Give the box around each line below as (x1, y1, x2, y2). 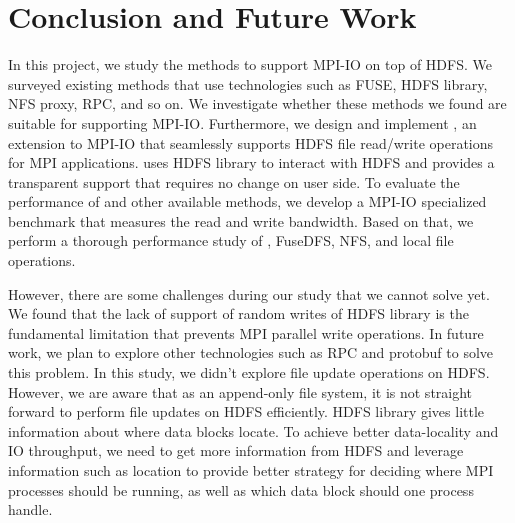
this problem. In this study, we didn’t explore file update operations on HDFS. (8, 362, 490, 383)
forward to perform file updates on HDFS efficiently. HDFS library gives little (8, 401, 485, 422)
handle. (8, 499, 53, 520)
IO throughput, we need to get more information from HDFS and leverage (8, 440, 464, 461)
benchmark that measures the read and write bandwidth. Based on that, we (8, 210, 474, 231)
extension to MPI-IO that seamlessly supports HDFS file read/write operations (8, 132, 494, 153)
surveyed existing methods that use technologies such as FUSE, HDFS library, (8, 73, 488, 94)
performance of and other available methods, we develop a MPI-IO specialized (8, 191, 487, 212)
